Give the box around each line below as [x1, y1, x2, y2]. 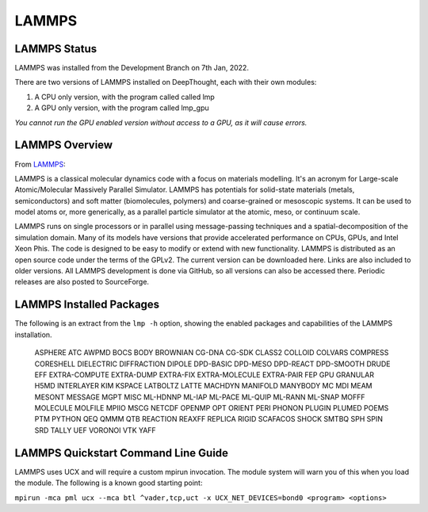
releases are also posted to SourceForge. [14, 277, 150, 287]
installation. [14, 330, 52, 339]
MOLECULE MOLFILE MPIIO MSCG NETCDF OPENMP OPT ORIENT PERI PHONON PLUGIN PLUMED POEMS [34, 403, 389, 413]
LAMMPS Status [14, 42, 97, 55]
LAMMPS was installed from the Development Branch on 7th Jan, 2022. [14, 63, 250, 73]
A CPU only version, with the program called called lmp [34, 92, 216, 101]
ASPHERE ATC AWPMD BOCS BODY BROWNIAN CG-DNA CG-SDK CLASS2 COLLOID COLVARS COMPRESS [34, 348, 389, 357]
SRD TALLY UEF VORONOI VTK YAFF [34, 425, 156, 435]
